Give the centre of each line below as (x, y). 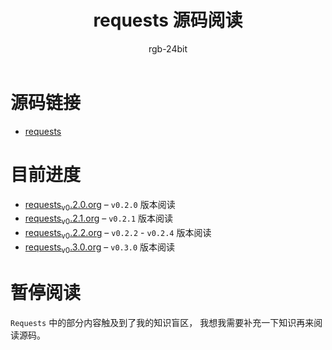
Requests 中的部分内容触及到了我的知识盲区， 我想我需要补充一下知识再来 (162, 322)
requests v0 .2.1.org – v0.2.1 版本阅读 (99, 219)
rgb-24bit (168, 48)
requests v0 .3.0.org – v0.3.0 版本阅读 (100, 248)
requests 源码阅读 (168, 20)
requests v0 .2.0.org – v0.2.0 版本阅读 (100, 205)
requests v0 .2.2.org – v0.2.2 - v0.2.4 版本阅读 (118, 234)
